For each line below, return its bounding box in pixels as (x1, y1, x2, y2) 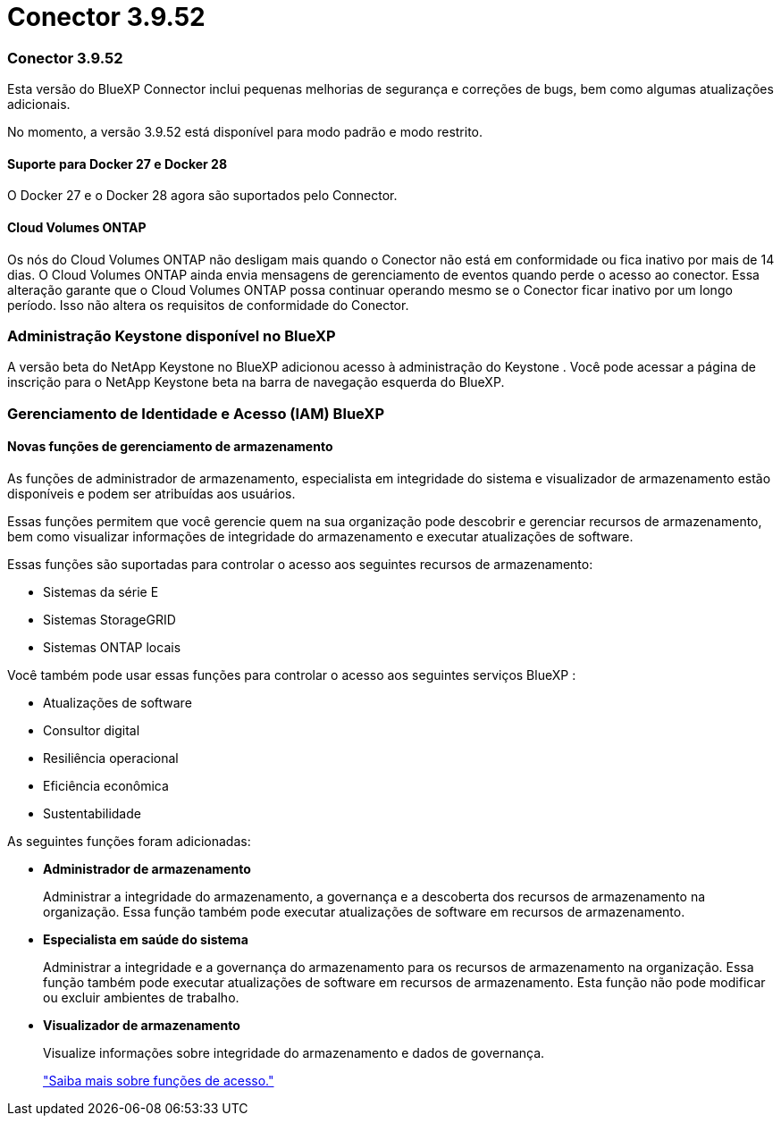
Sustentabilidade (43, 805, 141, 821)
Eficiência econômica (43, 777, 169, 793)
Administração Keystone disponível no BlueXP (7, 326, 336, 345)
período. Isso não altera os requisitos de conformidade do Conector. (7, 297, 409, 313)
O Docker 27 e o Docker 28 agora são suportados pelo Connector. (7, 188, 398, 204)
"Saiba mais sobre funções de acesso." (43, 1072, 274, 1088)
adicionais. (7, 96, 71, 113)
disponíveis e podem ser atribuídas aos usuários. (7, 485, 296, 501)
